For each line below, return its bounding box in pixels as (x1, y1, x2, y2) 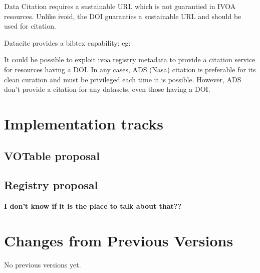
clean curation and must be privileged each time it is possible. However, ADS (4, 74, 241, 84)
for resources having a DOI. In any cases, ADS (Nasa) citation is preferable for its (4, 64, 256, 74)
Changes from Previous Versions (4, 230, 233, 250)
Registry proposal (4, 177, 98, 193)
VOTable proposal (4, 148, 100, 163)
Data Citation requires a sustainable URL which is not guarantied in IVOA (4, 1, 236, 11)
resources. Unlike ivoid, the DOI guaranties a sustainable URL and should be (4, 11, 241, 21)
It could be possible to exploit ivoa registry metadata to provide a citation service (4, 54, 255, 65)
